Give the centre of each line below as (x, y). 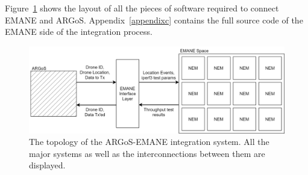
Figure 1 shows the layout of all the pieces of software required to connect (142, 8)
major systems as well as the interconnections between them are (147, 153)
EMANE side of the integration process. (79, 32)
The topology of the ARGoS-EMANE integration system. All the (149, 142)
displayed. (47, 165)
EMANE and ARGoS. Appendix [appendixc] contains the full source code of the (154, 20)
